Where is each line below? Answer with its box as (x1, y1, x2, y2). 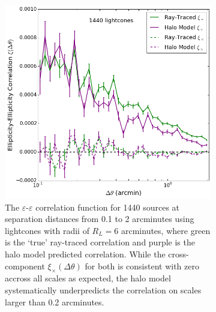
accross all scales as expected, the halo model (5, 272, 171, 284)
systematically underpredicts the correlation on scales (5, 283, 202, 296)
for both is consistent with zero (85, 259, 199, 272)
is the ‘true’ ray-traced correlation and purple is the (5, 236, 195, 248)
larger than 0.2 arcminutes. (5, 295, 104, 308)
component (5, 259, 45, 272)
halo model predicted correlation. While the (5, 247, 166, 260)
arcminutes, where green (121, 224, 211, 236)
